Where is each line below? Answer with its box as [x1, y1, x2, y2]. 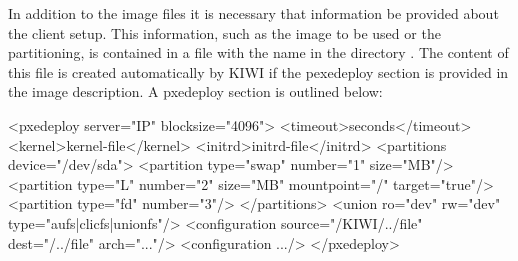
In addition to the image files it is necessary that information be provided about [8, 3, 499, 23]
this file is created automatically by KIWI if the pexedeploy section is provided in [8, 61, 509, 82]
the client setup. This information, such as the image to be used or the [8, 22, 441, 43]
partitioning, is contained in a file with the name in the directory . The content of [8, 42, 509, 63]
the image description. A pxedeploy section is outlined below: [8, 81, 383, 102]
